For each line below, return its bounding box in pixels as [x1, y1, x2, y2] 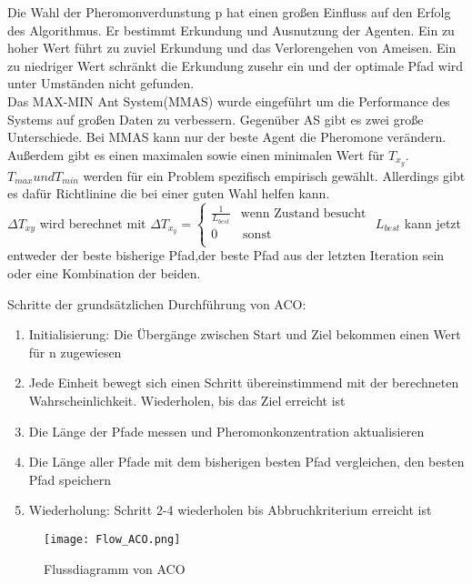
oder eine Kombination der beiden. [7, 263, 201, 282]
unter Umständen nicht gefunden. [7, 74, 195, 93]
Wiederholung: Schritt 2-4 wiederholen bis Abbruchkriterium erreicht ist [28, 500, 432, 519]
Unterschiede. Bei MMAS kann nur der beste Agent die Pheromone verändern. [7, 127, 447, 146]
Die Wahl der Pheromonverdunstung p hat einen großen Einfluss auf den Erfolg [7, 3, 451, 21]
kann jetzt [404, 213, 462, 232]
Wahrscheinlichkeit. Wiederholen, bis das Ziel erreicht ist [28, 390, 346, 409]
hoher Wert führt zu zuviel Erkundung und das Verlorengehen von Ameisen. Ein [7, 38, 457, 57]
